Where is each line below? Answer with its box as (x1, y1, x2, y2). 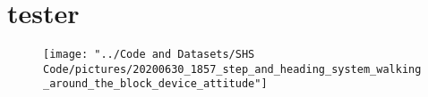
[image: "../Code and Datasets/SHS (43, 48, 255, 61)
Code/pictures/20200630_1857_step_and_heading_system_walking (43, 62, 422, 76)
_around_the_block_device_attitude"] (43, 77, 268, 91)
